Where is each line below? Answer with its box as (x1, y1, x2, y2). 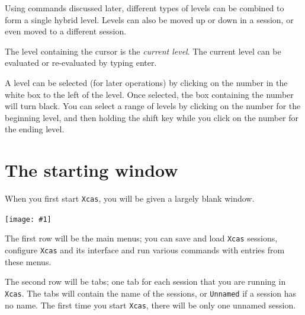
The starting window (5, 158, 178, 182)
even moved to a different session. (5, 25, 127, 37)
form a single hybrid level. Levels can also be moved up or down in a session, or (5, 13, 294, 26)
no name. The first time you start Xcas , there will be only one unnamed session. (5, 298, 296, 311)
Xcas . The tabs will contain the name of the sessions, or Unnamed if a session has (5, 287, 297, 299)
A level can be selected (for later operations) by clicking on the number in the (5, 76, 288, 88)
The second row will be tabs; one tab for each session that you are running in (5, 275, 286, 288)
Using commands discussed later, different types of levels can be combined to (5, 2, 284, 14)
